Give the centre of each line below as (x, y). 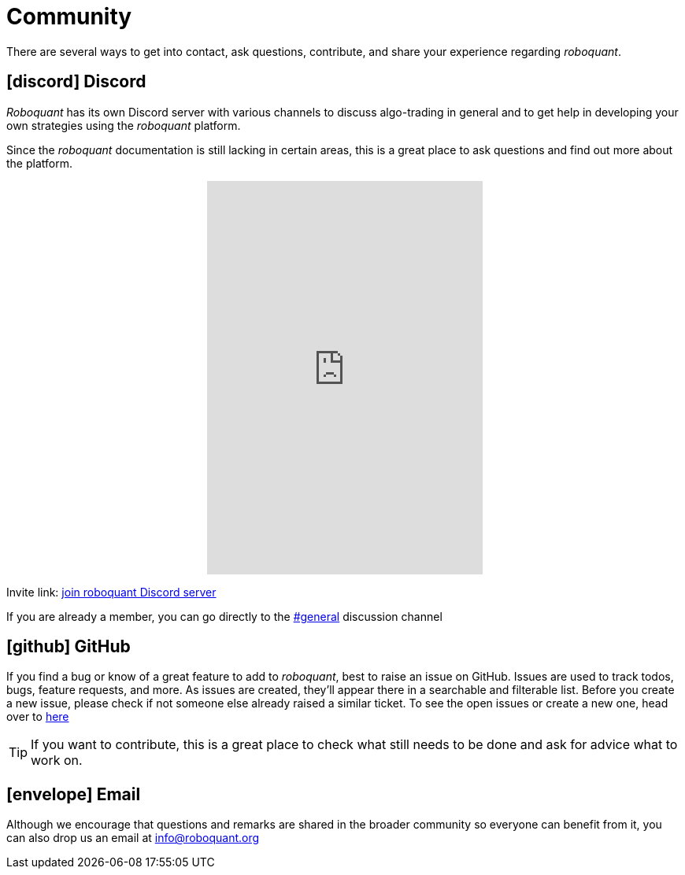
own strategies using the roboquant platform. (124, 125)
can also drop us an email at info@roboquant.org (133, 838)
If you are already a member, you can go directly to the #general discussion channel (224, 616)
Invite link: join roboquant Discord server (111, 592)
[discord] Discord (76, 82)
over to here (38, 717)
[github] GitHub (68, 647)
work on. (57, 761)
